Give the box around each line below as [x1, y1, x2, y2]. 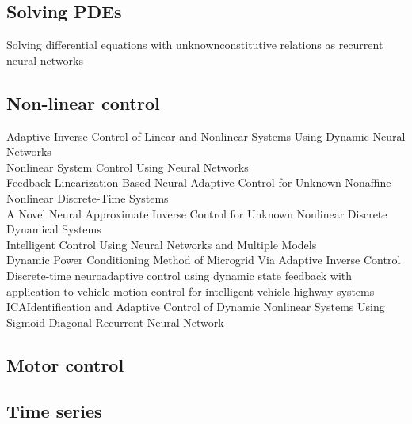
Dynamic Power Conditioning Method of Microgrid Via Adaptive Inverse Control [6, 252, 401, 268]
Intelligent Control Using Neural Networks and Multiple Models [6, 236, 317, 252]
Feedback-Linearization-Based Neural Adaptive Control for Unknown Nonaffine [6, 174, 391, 191]
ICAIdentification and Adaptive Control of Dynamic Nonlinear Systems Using [6, 298, 385, 315]
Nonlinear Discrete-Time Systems [6, 189, 169, 206]
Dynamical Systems [6, 221, 101, 237]
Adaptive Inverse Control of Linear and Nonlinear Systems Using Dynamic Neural [6, 127, 406, 144]
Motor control [6, 352, 124, 377]
